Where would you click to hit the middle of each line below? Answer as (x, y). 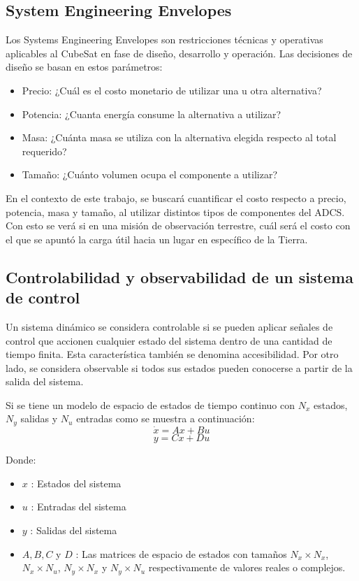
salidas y (39, 418)
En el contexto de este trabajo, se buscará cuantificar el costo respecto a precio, (176, 198)
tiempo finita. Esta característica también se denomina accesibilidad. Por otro (172, 354)
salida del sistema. (45, 381)
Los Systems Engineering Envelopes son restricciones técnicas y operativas (164, 40)
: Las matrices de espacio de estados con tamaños (181, 553)
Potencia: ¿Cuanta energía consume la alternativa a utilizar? (152, 114)
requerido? (44, 151)
